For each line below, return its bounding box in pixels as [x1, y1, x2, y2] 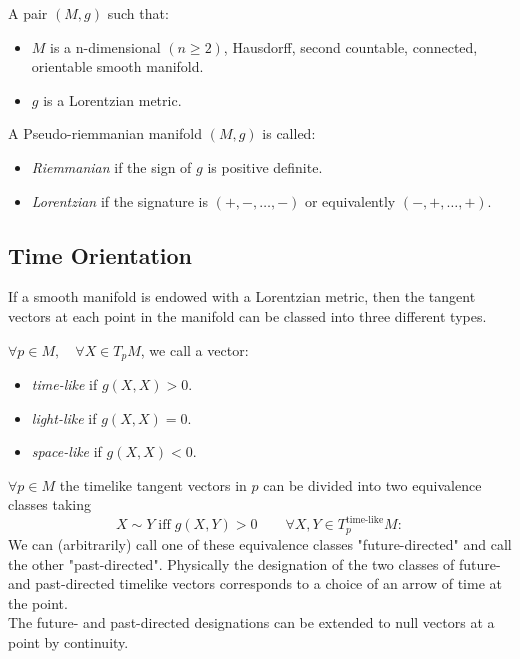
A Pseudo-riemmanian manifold [8, 123, 202, 144]
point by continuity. [8, 631, 129, 652]
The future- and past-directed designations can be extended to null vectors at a [8, 612, 495, 633]
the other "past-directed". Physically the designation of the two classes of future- [8, 553, 501, 574]
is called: [262, 123, 316, 144]
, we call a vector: [140, 339, 249, 360]
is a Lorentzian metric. [43, 89, 182, 110]
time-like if [31, 374, 98, 394]
